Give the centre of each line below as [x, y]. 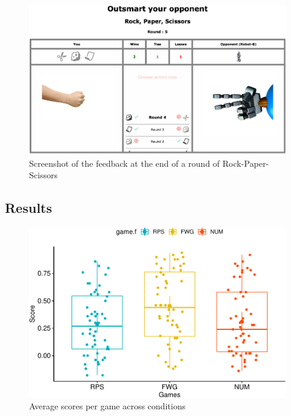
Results [28, 208]
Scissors [43, 175]
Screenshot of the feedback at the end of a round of [125, 163]
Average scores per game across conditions [107, 406]
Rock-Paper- [246, 163]
